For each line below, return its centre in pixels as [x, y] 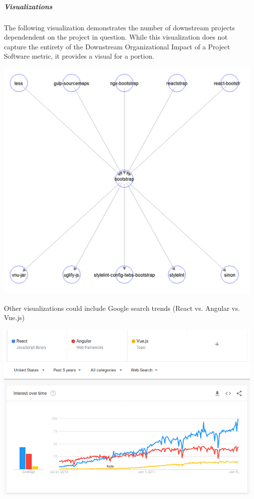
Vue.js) [14, 317]
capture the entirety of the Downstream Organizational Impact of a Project [117, 46]
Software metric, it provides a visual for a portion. [79, 56]
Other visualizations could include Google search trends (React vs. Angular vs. [122, 308]
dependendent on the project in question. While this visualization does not [116, 37]
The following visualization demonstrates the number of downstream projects [119, 27]
